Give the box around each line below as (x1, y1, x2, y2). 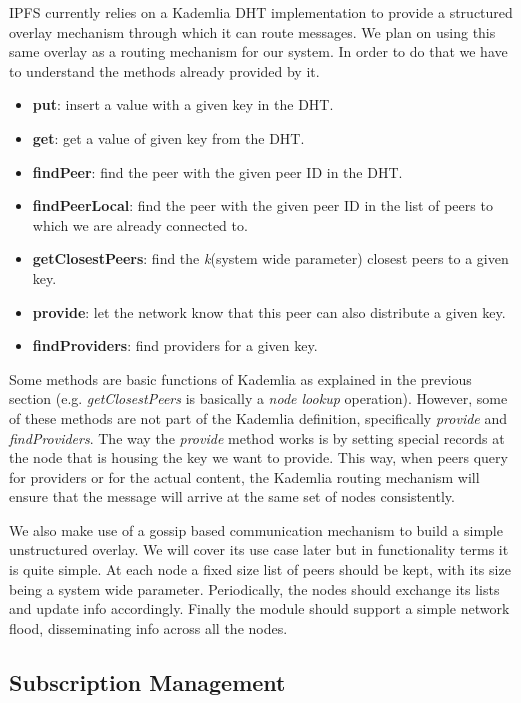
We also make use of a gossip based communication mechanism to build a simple (9, 519, 503, 540)
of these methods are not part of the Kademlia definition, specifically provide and (9, 407, 508, 428)
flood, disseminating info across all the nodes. (9, 617, 288, 638)
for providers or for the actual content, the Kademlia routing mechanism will (9, 466, 480, 487)
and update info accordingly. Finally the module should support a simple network (9, 598, 510, 619)
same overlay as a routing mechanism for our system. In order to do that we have (9, 41, 508, 62)
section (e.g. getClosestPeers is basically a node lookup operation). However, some (9, 388, 508, 409)
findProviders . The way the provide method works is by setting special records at (9, 427, 505, 448)
